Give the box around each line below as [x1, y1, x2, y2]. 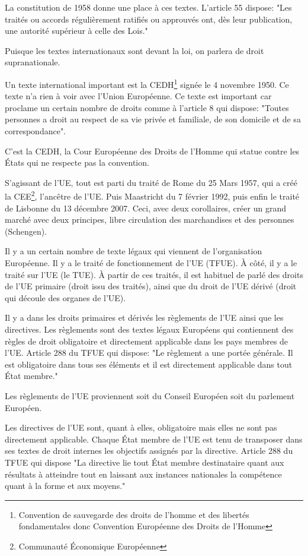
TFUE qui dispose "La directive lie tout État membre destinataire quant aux [5, 456, 284, 468]
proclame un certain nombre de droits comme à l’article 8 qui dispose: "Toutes [5, 101, 289, 113]
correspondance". [5, 125, 66, 137]
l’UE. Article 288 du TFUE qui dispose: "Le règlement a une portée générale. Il [5, 346, 293, 359]
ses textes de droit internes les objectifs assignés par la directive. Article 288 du [5, 444, 293, 457]
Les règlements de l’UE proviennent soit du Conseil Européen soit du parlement [5, 389, 295, 402]
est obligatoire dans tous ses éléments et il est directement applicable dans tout [5, 358, 293, 370]
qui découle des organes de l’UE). [5, 291, 126, 304]
